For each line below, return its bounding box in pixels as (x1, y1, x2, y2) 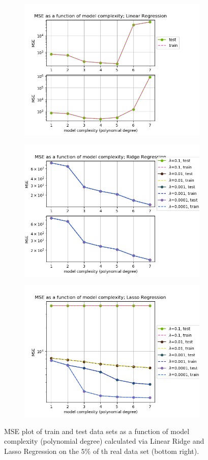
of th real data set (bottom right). (93, 445, 199, 456)
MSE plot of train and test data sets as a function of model (4, 425, 190, 436)
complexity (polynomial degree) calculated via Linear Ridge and (4, 436, 204, 446)
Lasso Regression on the (4, 445, 79, 456)
